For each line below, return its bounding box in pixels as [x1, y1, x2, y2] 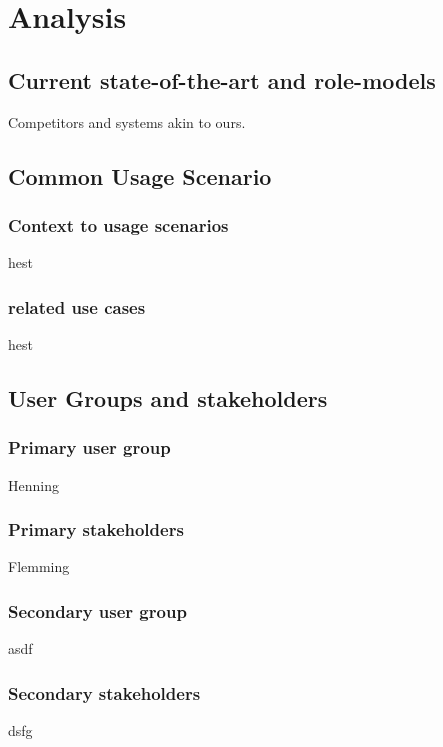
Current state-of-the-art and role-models [8, 64, 436, 95]
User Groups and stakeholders [8, 382, 328, 413]
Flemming [8, 556, 70, 577]
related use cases [8, 294, 146, 319]
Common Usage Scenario [8, 160, 272, 191]
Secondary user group [8, 598, 187, 623]
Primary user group [8, 435, 171, 460]
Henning [8, 474, 59, 495]
